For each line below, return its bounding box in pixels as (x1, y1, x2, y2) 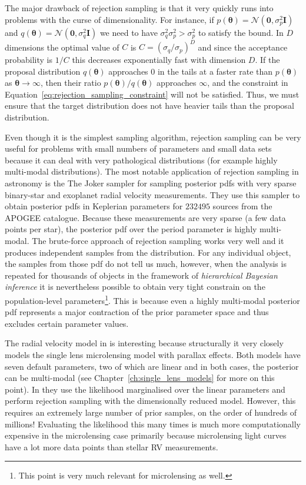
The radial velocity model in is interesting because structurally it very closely (5, 337, 284, 349)
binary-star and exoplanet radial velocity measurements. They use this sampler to (5, 188, 300, 200)
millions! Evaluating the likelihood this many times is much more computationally (5, 417, 301, 430)
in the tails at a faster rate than (157, 65, 273, 77)
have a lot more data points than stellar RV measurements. (5, 440, 218, 453)
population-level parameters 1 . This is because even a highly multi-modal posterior (5, 292, 300, 306)
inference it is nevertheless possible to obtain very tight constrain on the (5, 280, 265, 293)
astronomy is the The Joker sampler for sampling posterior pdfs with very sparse (5, 177, 297, 189)
